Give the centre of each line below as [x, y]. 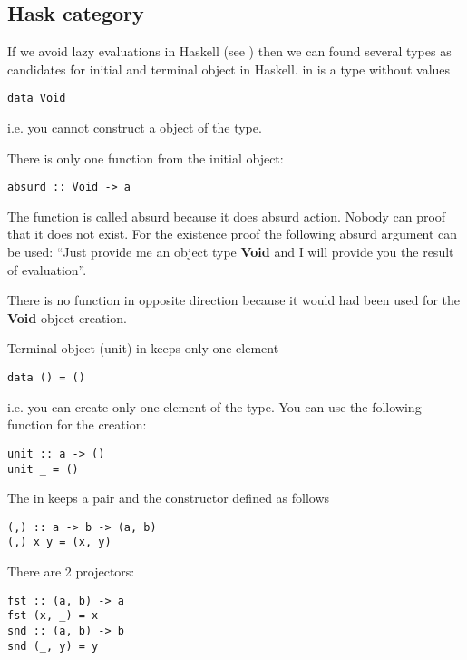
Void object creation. [67, 317]
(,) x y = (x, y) [59, 542]
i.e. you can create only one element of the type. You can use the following [214, 406]
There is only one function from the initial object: [146, 158]
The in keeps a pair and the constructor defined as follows [169, 498]
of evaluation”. [47, 269]
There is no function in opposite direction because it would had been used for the [233, 300]
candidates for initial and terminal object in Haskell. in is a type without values [229, 69]
